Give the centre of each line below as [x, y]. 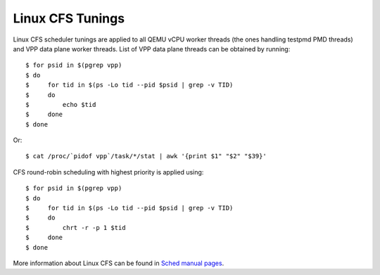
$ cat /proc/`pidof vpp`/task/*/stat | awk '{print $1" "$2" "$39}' [146, 156]
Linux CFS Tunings [69, 18]
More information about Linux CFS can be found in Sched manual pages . [119, 263]
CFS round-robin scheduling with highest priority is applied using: [108, 172]
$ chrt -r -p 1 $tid [76, 228]
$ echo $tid [61, 104]
